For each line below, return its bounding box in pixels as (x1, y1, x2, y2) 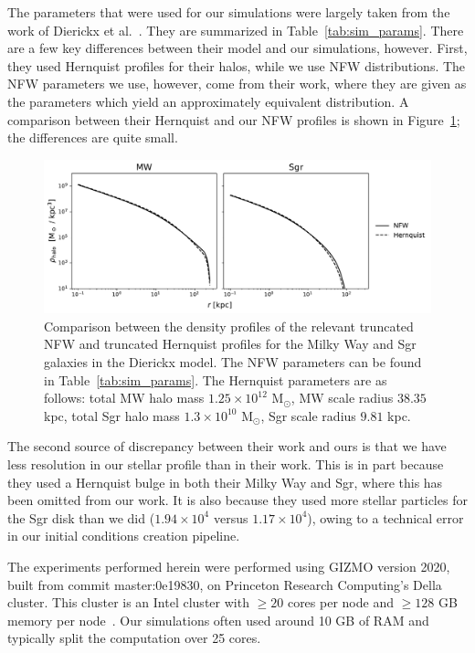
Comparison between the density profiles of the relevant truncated (44, 316, 414, 335)
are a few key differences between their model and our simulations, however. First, (7, 38, 468, 58)
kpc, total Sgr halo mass (44, 405, 180, 425)
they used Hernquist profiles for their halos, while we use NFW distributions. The (7, 56, 466, 75)
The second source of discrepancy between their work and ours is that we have (7, 437, 447, 456)
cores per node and (287, 593, 394, 612)
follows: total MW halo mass (44, 388, 205, 407)
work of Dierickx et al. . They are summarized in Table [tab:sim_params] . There (7, 20, 464, 39)
